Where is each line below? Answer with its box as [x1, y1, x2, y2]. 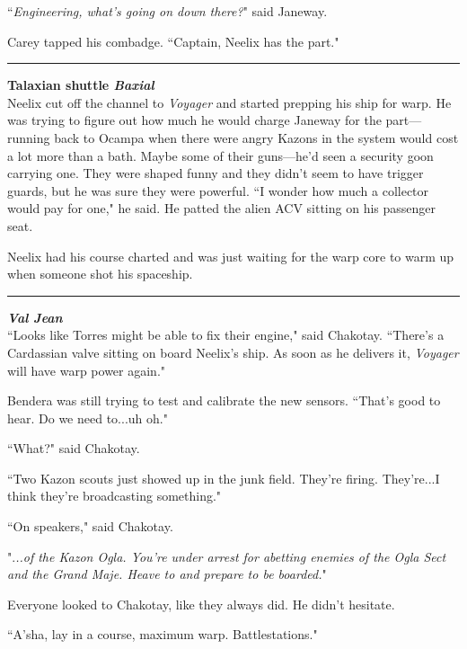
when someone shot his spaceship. [7, 264, 193, 283]
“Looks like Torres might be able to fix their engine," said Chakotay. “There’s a [7, 325, 445, 344]
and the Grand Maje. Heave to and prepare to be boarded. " [7, 565, 327, 583]
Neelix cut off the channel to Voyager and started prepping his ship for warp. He [7, 93, 452, 111]
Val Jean [7, 307, 63, 326]
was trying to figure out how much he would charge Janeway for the [7, 111, 382, 129]
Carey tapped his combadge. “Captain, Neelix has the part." [7, 31, 339, 50]
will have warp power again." [7, 360, 166, 379]
